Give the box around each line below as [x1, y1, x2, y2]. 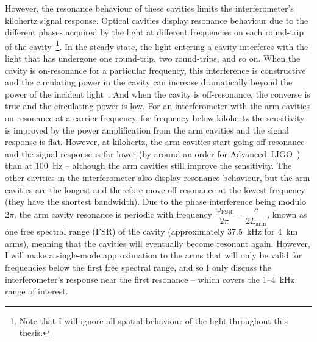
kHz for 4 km [246, 225, 298, 238]
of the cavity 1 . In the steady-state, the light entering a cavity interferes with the [5, 38, 308, 52]
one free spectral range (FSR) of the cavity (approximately [5, 225, 225, 238]
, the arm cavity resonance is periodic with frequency [13, 208, 213, 221]
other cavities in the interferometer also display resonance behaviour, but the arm [5, 171, 310, 183]
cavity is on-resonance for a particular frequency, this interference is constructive [5, 63, 306, 76]
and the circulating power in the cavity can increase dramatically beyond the [5, 76, 293, 88]
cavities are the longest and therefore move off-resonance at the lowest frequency [5, 183, 305, 196]
